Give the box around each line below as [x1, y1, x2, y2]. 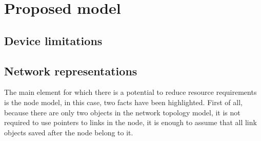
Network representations [4, 63, 137, 78]
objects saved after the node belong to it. [4, 127, 133, 137]
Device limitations [4, 32, 103, 48]
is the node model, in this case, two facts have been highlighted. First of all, [4, 96, 243, 107]
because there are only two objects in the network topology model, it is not [4, 107, 240, 117]
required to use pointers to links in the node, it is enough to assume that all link [4, 117, 257, 128]
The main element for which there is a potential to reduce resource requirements [4, 87, 257, 97]
